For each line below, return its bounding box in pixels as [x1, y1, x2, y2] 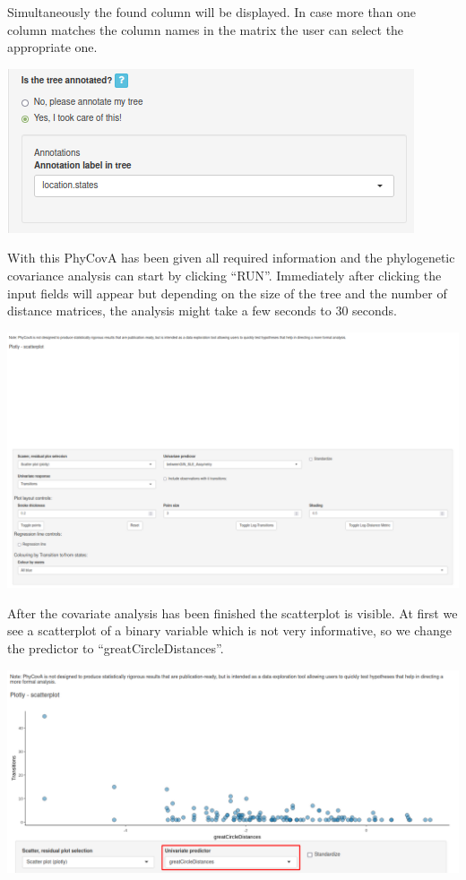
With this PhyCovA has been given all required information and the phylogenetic [7, 248, 455, 267]
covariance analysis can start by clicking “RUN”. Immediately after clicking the [7, 265, 442, 284]
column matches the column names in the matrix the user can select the [7, 20, 404, 39]
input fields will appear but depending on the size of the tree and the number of [7, 283, 447, 302]
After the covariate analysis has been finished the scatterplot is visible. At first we [7, 603, 458, 622]
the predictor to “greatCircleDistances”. [7, 639, 224, 657]
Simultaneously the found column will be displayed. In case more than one [7, 3, 417, 21]
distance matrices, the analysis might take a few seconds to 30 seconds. [7, 301, 397, 320]
